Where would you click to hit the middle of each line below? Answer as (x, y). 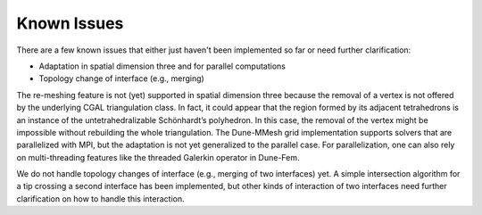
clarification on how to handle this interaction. (100, 198)
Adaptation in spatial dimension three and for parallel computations (162, 66)
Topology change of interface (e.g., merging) (121, 79)
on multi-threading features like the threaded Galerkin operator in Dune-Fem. (158, 157)
